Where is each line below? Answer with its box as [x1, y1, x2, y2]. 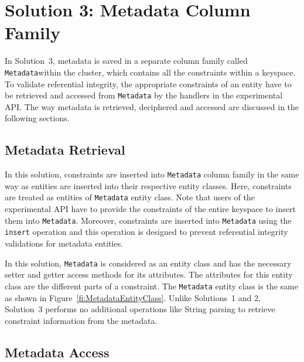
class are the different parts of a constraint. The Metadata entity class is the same [5, 279, 298, 292]
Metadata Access [5, 343, 110, 361]
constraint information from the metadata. [5, 314, 158, 326]
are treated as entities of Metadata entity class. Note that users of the [5, 191, 255, 203]
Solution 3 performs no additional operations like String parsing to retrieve [5, 303, 275, 315]
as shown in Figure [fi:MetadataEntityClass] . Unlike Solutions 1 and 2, [5, 291, 261, 303]
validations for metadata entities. [5, 237, 124, 250]
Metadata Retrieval [5, 141, 125, 159]
